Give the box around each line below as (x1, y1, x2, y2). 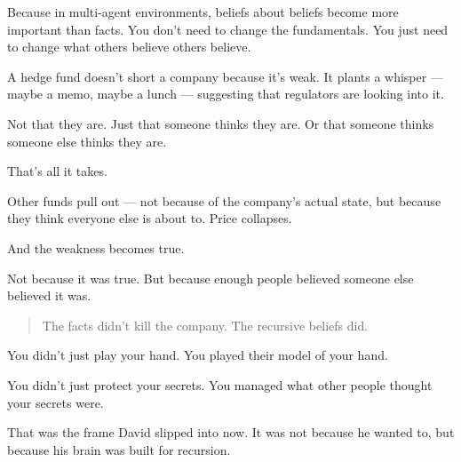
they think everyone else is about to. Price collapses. (7, 209, 292, 227)
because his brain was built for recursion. (7, 440, 231, 458)
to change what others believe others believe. (7, 37, 251, 56)
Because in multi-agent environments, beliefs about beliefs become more (7, 3, 399, 20)
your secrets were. (7, 393, 104, 411)
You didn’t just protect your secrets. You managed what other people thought (7, 375, 433, 394)
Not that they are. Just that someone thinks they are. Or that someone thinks (7, 114, 434, 132)
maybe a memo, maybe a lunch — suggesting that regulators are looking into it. (7, 84, 444, 103)
